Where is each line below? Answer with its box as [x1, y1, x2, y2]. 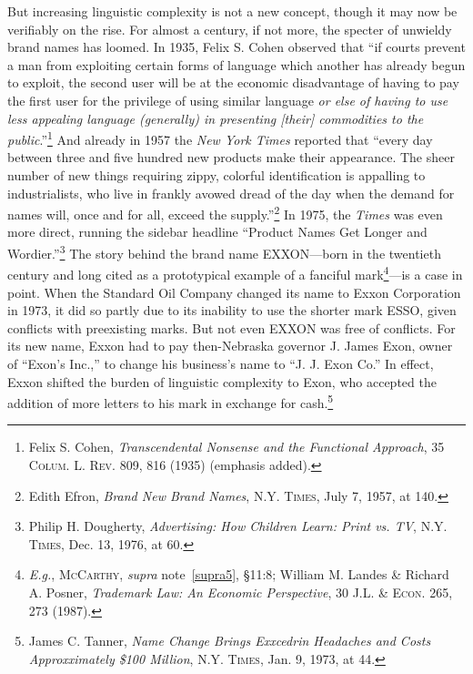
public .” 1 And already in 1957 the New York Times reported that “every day [7, 128, 433, 148]
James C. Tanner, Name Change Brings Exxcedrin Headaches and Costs [28, 631, 431, 650]
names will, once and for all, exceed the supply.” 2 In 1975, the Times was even [7, 202, 443, 223]
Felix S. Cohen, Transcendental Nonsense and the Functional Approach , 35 [28, 437, 445, 456]
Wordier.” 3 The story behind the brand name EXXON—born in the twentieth [7, 241, 441, 262]
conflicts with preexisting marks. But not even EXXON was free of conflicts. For [7, 318, 456, 337]
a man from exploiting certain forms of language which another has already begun [7, 55, 466, 74]
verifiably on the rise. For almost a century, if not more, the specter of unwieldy [7, 19, 452, 38]
